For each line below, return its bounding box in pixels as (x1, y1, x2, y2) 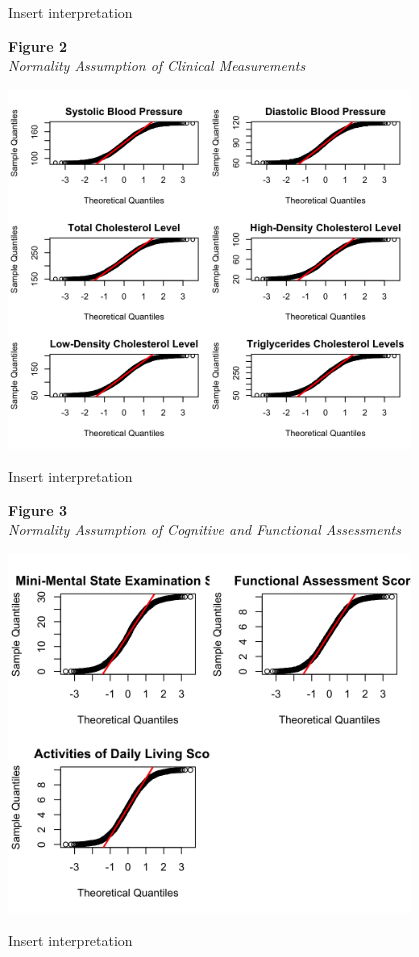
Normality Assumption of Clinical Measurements (8, 55, 306, 76)
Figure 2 (8, 35, 68, 56)
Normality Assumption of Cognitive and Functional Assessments (8, 519, 401, 540)
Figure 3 (8, 499, 68, 520)
